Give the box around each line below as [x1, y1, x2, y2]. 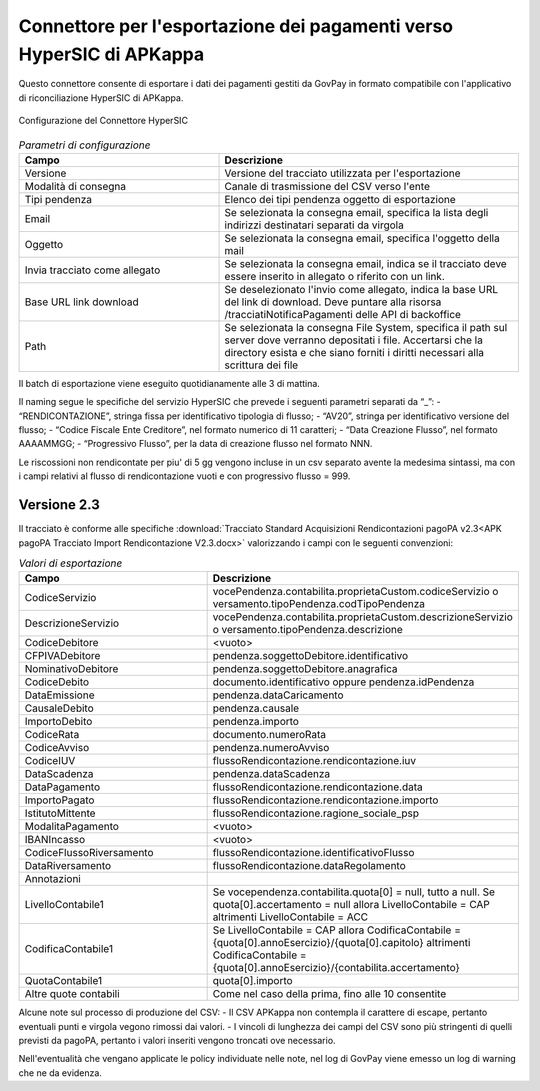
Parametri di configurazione [18, 138, 151, 152]
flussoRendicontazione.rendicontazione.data [212, 780, 424, 794]
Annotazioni [24, 872, 82, 886]
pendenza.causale [212, 701, 300, 715]
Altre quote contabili [24, 987, 120, 1001]
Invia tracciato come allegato [24, 263, 161, 277]
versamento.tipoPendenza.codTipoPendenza [212, 597, 425, 611]
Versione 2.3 [18, 496, 100, 514]
